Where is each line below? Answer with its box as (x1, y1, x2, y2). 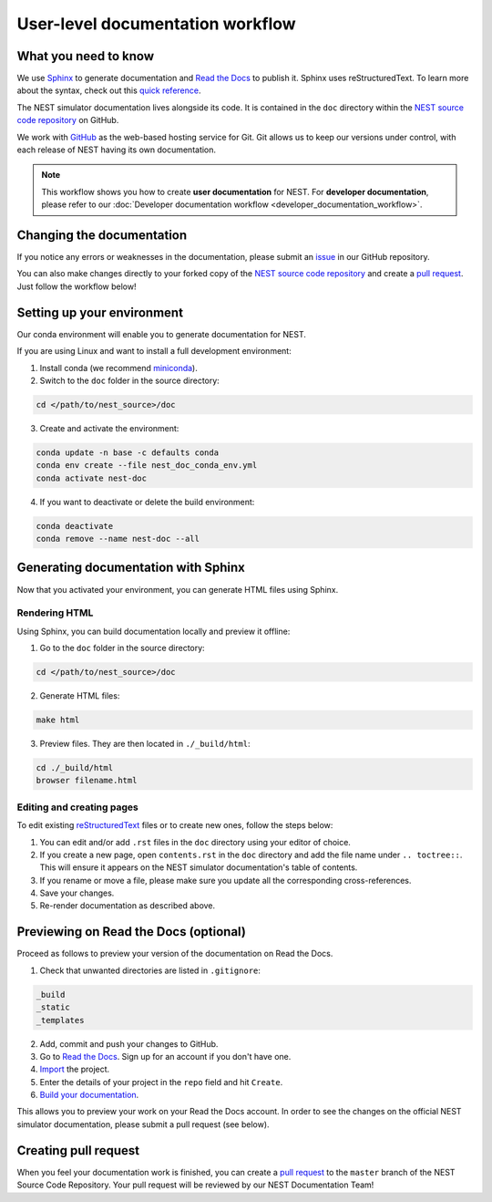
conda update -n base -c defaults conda (36, 447, 219, 458)
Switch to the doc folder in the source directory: (39, 375, 220, 386)
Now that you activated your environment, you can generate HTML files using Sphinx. (16, 584, 339, 595)
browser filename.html (36, 775, 138, 786)
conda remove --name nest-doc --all (36, 534, 200, 544)
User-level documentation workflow (16, 14, 296, 34)
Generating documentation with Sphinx (16, 560, 245, 575)
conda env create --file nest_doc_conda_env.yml (36, 461, 258, 471)
